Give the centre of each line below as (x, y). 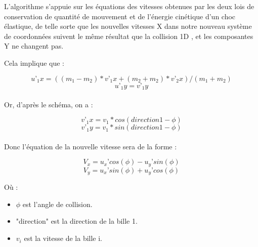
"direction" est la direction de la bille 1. (77, 221)
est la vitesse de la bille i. (63, 238)
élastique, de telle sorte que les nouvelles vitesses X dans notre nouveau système (128, 26)
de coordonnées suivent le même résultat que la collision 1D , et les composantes (129, 36)
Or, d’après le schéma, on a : (49, 104)
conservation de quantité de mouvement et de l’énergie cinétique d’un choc (120, 16)
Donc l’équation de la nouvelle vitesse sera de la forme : (91, 146)
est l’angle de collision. (57, 204)
